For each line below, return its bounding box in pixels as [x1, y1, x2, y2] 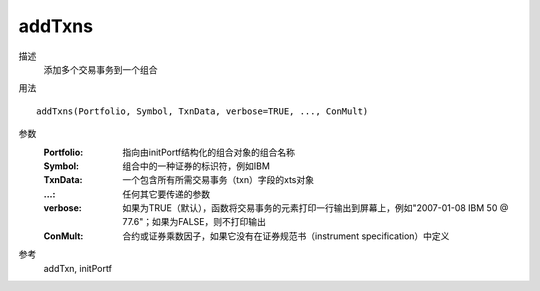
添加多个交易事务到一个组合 [43, 63, 158, 75]
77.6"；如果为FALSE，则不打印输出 [122, 216, 267, 228]
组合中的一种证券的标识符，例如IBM [122, 160, 270, 172]
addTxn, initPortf [43, 262, 112, 274]
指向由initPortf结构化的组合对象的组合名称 [122, 146, 295, 158]
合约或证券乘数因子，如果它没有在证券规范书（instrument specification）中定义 [122, 230, 450, 242]
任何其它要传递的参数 [122, 188, 210, 200]
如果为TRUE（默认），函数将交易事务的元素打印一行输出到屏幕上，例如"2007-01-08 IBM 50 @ [122, 202, 509, 214]
